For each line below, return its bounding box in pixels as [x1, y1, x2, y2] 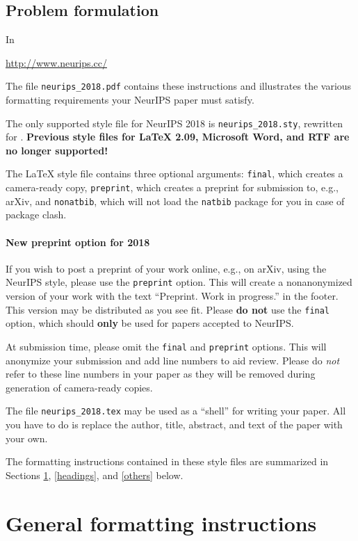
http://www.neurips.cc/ [6, 55, 107, 70]
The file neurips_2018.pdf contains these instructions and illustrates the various [6, 79, 352, 93]
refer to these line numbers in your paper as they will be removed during [6, 366, 316, 381]
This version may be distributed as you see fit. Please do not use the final [6, 302, 330, 316]
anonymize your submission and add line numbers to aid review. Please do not [6, 353, 340, 367]
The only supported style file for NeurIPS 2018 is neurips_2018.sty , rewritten [6, 115, 343, 130]
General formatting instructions [6, 508, 317, 537]
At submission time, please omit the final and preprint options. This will [6, 339, 327, 353]
